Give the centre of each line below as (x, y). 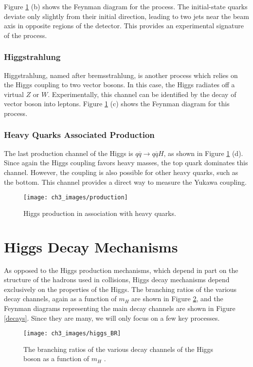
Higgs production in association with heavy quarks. (100, 213)
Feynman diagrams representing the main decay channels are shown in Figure (120, 308)
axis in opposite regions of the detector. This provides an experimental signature (124, 26)
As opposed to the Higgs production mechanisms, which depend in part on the (121, 270)
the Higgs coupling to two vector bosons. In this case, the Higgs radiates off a (119, 85)
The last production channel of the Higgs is (69, 153)
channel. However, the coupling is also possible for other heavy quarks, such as (121, 172)
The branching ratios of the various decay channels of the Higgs (118, 349)
